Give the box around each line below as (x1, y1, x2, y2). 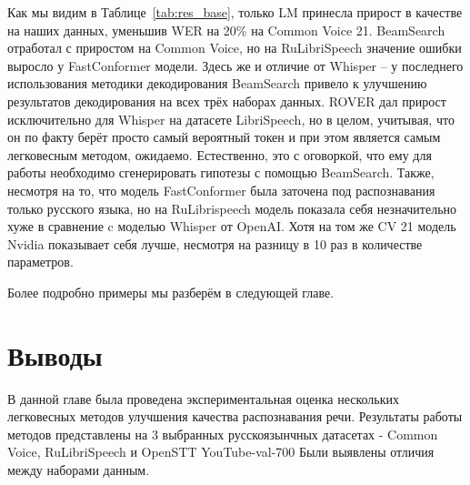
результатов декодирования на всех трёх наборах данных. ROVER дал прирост (7, 91, 446, 110)
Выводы (7, 336, 103, 373)
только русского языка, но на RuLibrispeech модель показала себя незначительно (7, 198, 457, 217)
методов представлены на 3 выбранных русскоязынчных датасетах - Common (7, 424, 438, 443)
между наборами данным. (7, 460, 150, 479)
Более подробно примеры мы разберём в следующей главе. (7, 282, 335, 301)
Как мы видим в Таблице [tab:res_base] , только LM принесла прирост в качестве (7, 3, 463, 21)
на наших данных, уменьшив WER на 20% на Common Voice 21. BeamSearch (7, 20, 445, 39)
